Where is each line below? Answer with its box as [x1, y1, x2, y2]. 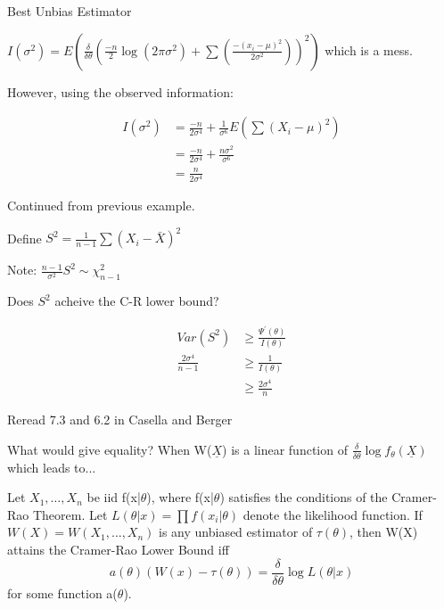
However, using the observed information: [7, 82, 234, 101]
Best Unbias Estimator [7, 2, 132, 20]
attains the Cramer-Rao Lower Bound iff [7, 540, 229, 559]
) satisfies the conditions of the [219, 488, 388, 506]
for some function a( [7, 583, 118, 602]
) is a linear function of [222, 440, 348, 458]
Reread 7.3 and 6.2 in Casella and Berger [7, 410, 233, 429]
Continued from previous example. [7, 196, 195, 215]
